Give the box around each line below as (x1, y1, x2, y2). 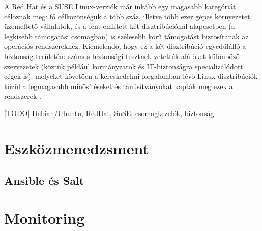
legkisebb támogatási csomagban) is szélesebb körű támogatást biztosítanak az (4, 31, 249, 41)
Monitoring (4, 207, 85, 228)
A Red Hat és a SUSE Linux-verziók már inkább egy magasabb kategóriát (4, 1, 236, 11)
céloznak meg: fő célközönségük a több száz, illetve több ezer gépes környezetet (4, 11, 250, 21)
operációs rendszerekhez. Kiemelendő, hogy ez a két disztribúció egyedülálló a (4, 41, 246, 51)
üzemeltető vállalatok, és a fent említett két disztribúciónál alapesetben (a (4, 21, 235, 32)
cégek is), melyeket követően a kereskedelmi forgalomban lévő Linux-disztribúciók (4, 71, 258, 81)
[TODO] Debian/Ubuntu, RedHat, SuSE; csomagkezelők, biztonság (4, 107, 214, 118)
